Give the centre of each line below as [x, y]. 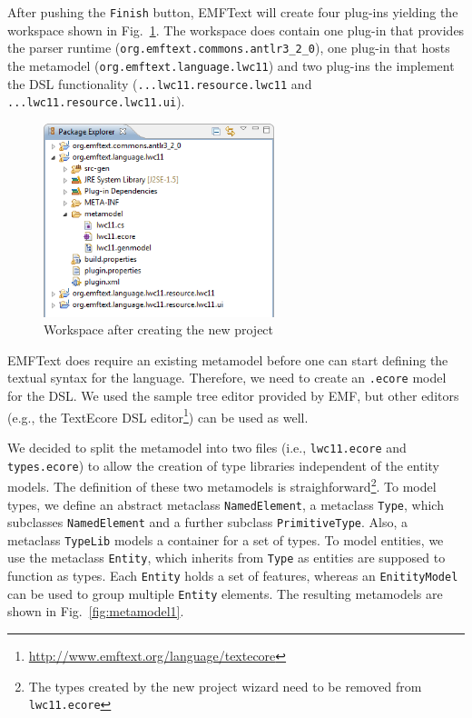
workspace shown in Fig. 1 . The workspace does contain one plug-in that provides [236, 30]
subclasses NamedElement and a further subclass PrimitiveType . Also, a [208, 522]
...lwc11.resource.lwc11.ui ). [96, 101]
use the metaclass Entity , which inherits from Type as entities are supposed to [226, 558]
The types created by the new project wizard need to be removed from [225, 686]
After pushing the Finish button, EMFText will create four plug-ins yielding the [233, 12]
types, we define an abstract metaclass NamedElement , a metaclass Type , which [226, 504]
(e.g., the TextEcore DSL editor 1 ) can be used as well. [158, 415]
